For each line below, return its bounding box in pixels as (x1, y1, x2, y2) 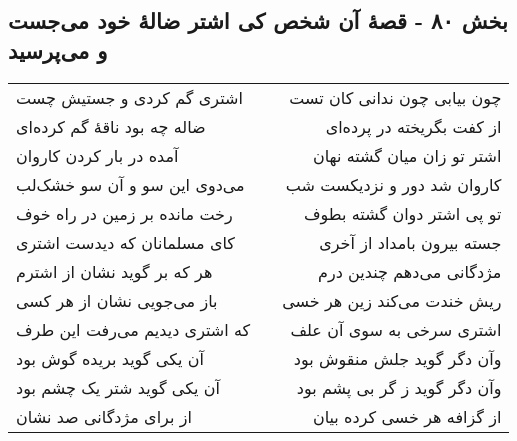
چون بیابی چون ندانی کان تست (289, 85, 502, 109)
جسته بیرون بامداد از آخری (319, 230, 502, 254)
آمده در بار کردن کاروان (16, 143, 179, 167)
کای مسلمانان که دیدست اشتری (16, 230, 235, 254)
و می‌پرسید (8, 34, 108, 65)
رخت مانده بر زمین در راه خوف (16, 201, 233, 225)
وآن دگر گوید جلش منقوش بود (293, 346, 502, 370)
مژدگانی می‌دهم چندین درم (318, 259, 502, 283)
